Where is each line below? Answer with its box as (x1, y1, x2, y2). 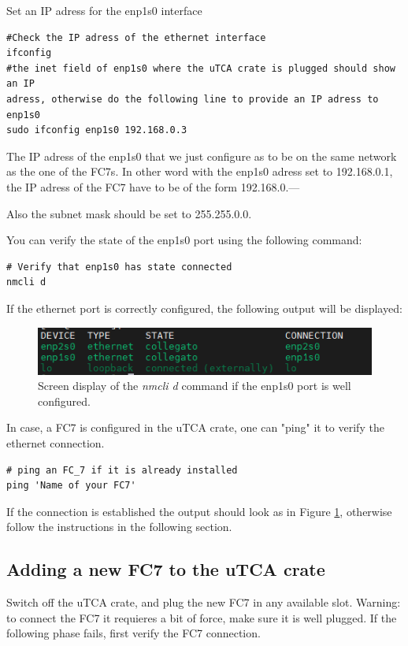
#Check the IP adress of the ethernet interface (6, 32, 266, 43)
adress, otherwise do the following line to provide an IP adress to (6, 93, 379, 105)
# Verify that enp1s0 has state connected (6, 261, 232, 273)
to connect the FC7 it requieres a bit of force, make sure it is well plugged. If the (6, 609, 397, 626)
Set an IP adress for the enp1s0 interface (6, 2, 202, 18)
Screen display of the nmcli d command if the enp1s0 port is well (38, 377, 351, 394)
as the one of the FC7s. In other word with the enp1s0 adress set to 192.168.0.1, (6, 163, 393, 180)
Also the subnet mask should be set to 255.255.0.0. (6, 205, 252, 221)
